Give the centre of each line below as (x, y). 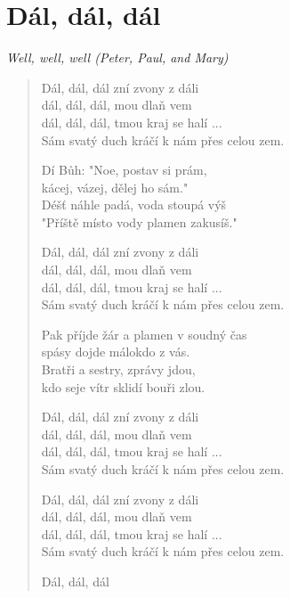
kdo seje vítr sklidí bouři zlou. (123, 386)
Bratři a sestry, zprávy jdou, (118, 369)
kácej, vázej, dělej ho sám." (115, 187)
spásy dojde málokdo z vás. (116, 352)
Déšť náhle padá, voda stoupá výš (134, 205)
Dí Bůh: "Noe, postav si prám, (124, 170)
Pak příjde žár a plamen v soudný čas (144, 334)
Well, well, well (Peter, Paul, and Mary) (117, 57)
